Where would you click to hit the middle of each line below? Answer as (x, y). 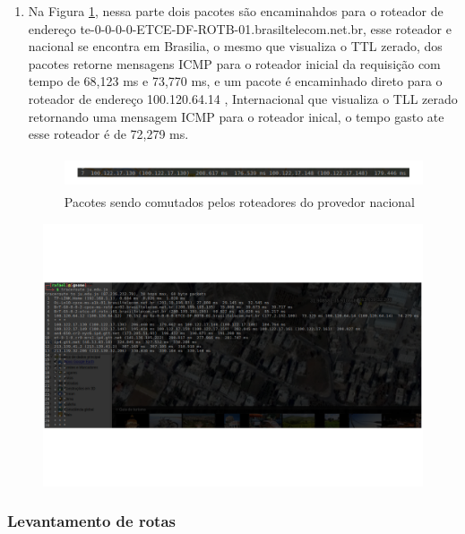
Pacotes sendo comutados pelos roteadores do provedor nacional (239, 202)
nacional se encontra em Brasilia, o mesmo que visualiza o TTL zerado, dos (235, 46)
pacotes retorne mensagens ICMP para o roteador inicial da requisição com (234, 63)
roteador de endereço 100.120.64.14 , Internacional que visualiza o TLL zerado (243, 98)
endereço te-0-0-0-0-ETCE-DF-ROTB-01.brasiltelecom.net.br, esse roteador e (240, 28)
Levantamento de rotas (91, 521)
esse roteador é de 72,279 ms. (108, 134)
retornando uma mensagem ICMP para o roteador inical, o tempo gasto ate (236, 116)
